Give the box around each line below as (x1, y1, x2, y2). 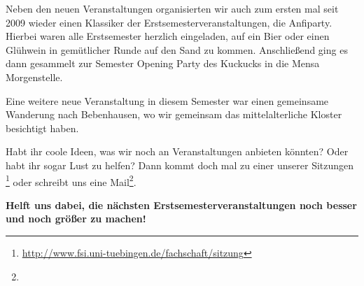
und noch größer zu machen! (6, 211, 146, 226)
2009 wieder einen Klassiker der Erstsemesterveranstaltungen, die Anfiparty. (6, 15, 332, 29)
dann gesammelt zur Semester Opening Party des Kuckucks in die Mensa (6, 56, 320, 71)
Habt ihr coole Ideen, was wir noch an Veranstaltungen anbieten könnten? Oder (6, 144, 349, 159)
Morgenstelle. (6, 69, 63, 84)
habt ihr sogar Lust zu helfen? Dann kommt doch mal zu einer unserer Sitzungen (6, 157, 354, 172)
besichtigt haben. (6, 120, 79, 135)
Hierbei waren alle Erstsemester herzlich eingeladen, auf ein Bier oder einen (6, 29, 330, 43)
